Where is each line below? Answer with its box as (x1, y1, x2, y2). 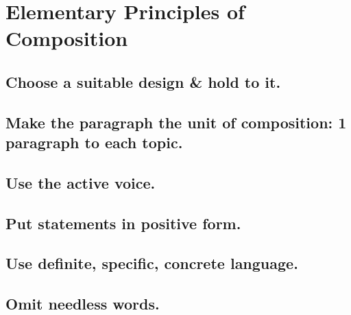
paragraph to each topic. (5, 132, 183, 153)
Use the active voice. (5, 172, 156, 193)
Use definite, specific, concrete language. (5, 253, 298, 274)
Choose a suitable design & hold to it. (5, 71, 281, 92)
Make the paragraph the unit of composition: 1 (5, 111, 347, 132)
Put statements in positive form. (5, 212, 241, 233)
